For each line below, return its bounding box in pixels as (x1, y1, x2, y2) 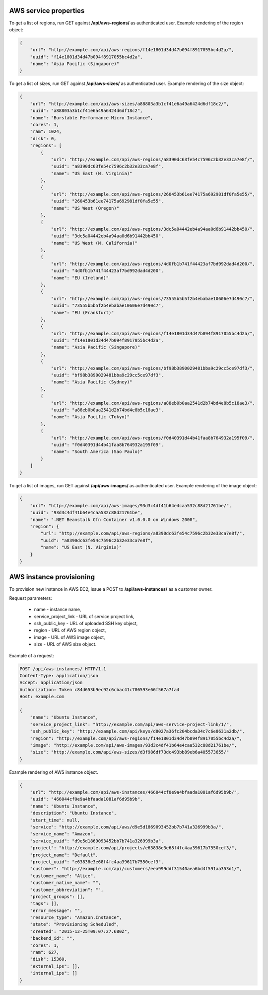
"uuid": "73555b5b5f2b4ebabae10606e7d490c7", (51, 303, 164, 308)
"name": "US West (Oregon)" (51, 205, 119, 211)
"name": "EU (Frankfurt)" (51, 310, 114, 315)
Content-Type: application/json (19, 673, 99, 678)
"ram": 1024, (30, 129, 62, 134)
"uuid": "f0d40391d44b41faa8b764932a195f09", (51, 442, 164, 448)
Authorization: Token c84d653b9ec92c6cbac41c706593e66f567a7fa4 (19, 687, 180, 692)
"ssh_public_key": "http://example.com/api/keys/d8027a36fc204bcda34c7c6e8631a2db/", (30, 728, 245, 734)
